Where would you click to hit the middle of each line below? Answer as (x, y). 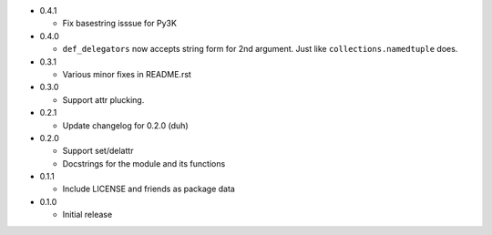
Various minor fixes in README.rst (127, 74)
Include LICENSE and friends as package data (149, 189)
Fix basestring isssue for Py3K (120, 24)
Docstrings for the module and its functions (144, 163)
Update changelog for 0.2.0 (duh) (125, 125)
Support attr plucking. (103, 99)
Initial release (87, 215)
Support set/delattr (98, 151)
